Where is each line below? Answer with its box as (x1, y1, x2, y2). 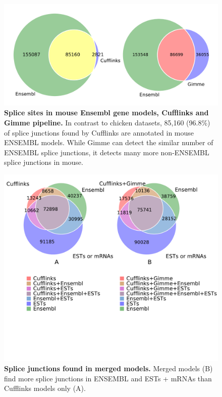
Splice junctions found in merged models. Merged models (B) (4, 363, 213, 373)
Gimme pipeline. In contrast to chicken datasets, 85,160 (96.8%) (4, 117, 210, 127)
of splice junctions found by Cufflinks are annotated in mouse (4, 127, 194, 138)
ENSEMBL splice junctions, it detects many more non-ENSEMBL (4, 147, 209, 157)
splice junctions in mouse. (4, 157, 83, 167)
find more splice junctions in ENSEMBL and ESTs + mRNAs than (4, 373, 212, 383)
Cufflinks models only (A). (4, 383, 86, 393)
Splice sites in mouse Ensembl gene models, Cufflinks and (4, 107, 209, 118)
